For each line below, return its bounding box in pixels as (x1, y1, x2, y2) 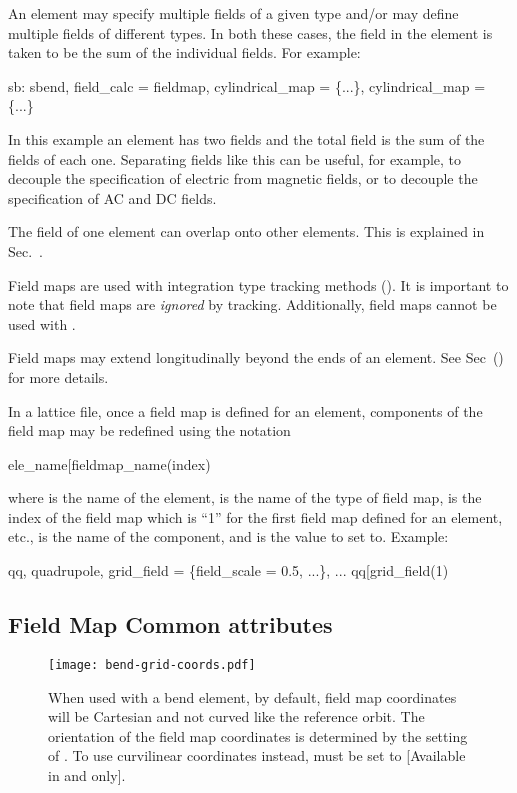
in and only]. (48, 764, 126, 785)
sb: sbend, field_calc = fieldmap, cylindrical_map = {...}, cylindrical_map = (8, 75, 486, 96)
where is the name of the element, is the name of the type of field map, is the (8, 487, 482, 508)
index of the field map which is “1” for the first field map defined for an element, (8, 506, 503, 527)
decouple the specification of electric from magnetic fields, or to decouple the (8, 168, 478, 189)
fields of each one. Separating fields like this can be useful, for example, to (8, 148, 462, 169)
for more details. (8, 366, 109, 387)
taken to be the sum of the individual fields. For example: (8, 42, 361, 63)
